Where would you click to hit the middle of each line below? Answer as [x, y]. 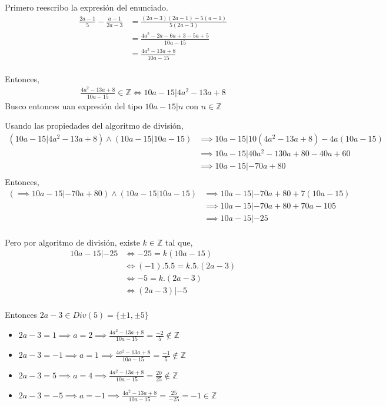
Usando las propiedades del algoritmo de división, [94, 125]
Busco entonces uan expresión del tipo [74, 105]
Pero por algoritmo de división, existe [72, 242]
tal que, [179, 242]
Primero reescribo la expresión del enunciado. [86, 7]
